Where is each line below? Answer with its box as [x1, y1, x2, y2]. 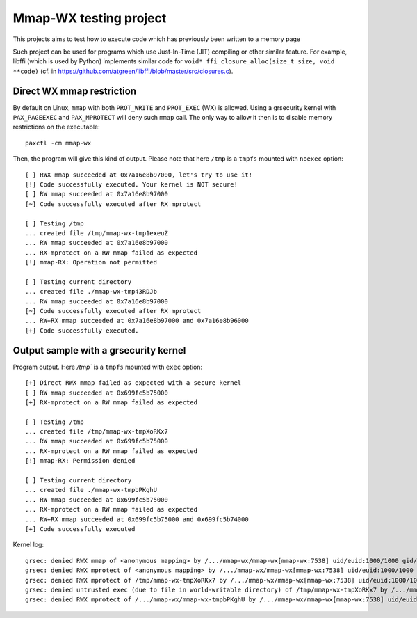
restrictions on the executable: [13, 122, 100, 132]
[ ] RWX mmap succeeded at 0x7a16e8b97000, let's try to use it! [25, 171, 253, 179]
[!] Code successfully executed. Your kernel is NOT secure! [25, 180, 238, 188]
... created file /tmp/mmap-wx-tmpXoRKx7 [25, 428, 168, 436]
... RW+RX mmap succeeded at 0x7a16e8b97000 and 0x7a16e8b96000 [25, 317, 250, 325]
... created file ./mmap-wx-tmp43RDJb [25, 287, 158, 296]
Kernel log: [13, 540, 44, 549]
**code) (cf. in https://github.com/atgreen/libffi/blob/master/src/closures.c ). [13, 67, 234, 75]
